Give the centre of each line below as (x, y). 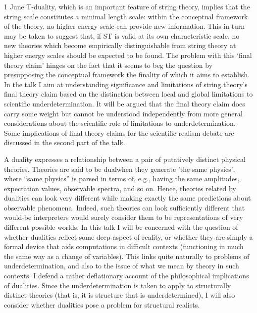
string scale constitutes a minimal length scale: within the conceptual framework (126, 16)
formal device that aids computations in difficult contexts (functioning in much (124, 246)
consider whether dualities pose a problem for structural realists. (102, 304)
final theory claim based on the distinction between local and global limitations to (128, 94)
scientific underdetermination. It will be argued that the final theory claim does (125, 103)
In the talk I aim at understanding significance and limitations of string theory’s (126, 84)
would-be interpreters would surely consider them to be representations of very (124, 217)
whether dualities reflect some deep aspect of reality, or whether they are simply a (128, 236)
